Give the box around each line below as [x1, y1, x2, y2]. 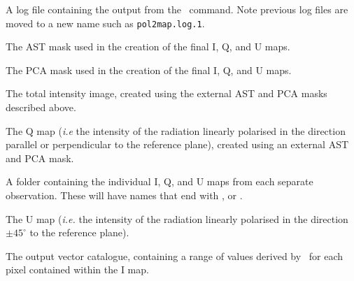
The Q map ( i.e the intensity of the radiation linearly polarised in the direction [6, 123, 346, 138]
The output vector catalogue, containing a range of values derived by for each [6, 248, 344, 263]
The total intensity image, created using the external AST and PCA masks [6, 86, 327, 101]
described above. [6, 100, 76, 115]
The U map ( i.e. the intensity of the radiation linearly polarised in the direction [6, 211, 348, 226]
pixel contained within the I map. [6, 262, 149, 277]
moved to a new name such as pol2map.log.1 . [6, 15, 205, 30]
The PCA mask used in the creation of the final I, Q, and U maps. [6, 62, 292, 77]
